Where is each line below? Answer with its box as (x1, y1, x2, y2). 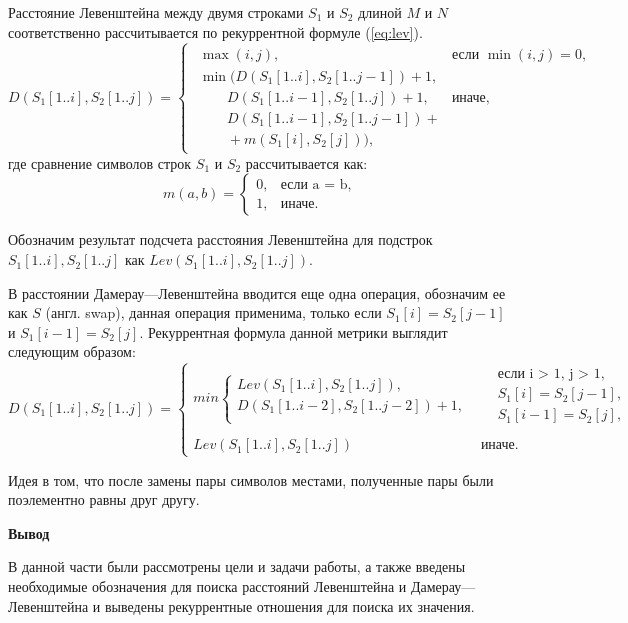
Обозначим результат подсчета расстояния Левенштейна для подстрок (8, 229, 433, 250)
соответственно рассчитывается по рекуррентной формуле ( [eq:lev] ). (8, 21, 423, 42)
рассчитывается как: (245, 152, 368, 173)
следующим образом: (8, 341, 136, 362)
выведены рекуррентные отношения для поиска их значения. (104, 595, 475, 616)
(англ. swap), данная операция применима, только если (45, 302, 382, 323)
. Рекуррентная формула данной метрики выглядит (139, 321, 448, 342)
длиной (358, 2, 402, 22)
